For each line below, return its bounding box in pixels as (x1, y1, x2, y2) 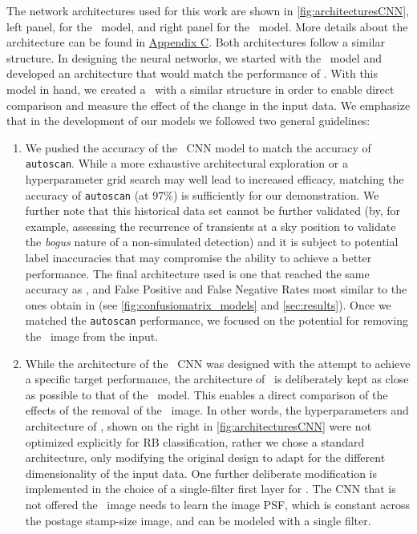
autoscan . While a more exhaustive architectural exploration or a (25, 155, 348, 172)
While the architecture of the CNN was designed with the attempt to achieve (25, 354, 411, 371)
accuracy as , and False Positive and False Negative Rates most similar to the (25, 281, 407, 297)
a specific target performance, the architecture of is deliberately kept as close (25, 370, 409, 387)
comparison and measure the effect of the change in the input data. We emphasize (6, 96, 411, 113)
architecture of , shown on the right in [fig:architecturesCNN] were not (25, 418, 372, 435)
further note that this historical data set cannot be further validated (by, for (25, 202, 400, 219)
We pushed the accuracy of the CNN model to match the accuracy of (25, 139, 371, 156)
